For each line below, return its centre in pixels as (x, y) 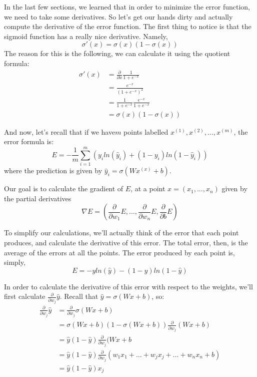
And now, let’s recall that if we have (60, 131)
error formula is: (29, 141)
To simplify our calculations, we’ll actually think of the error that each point (121, 233)
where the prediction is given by (53, 170)
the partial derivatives (38, 198)
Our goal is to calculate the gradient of (64, 188)
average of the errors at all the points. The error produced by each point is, (119, 252)
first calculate (25, 296)
